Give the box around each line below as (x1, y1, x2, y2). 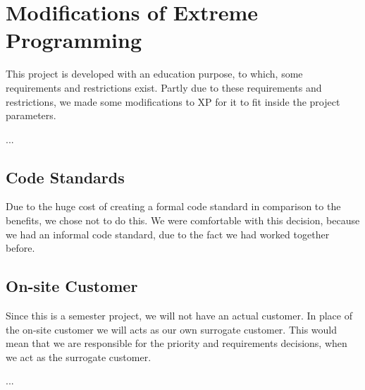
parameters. (6, 108, 56, 123)
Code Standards (6, 166, 125, 188)
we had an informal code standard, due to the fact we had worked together (6, 226, 330, 241)
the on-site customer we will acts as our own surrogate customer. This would (6, 322, 338, 336)
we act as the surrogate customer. (6, 349, 151, 364)
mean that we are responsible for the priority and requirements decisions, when (6, 336, 347, 351)
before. (6, 240, 35, 255)
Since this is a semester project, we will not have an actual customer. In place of (6, 308, 352, 323)
